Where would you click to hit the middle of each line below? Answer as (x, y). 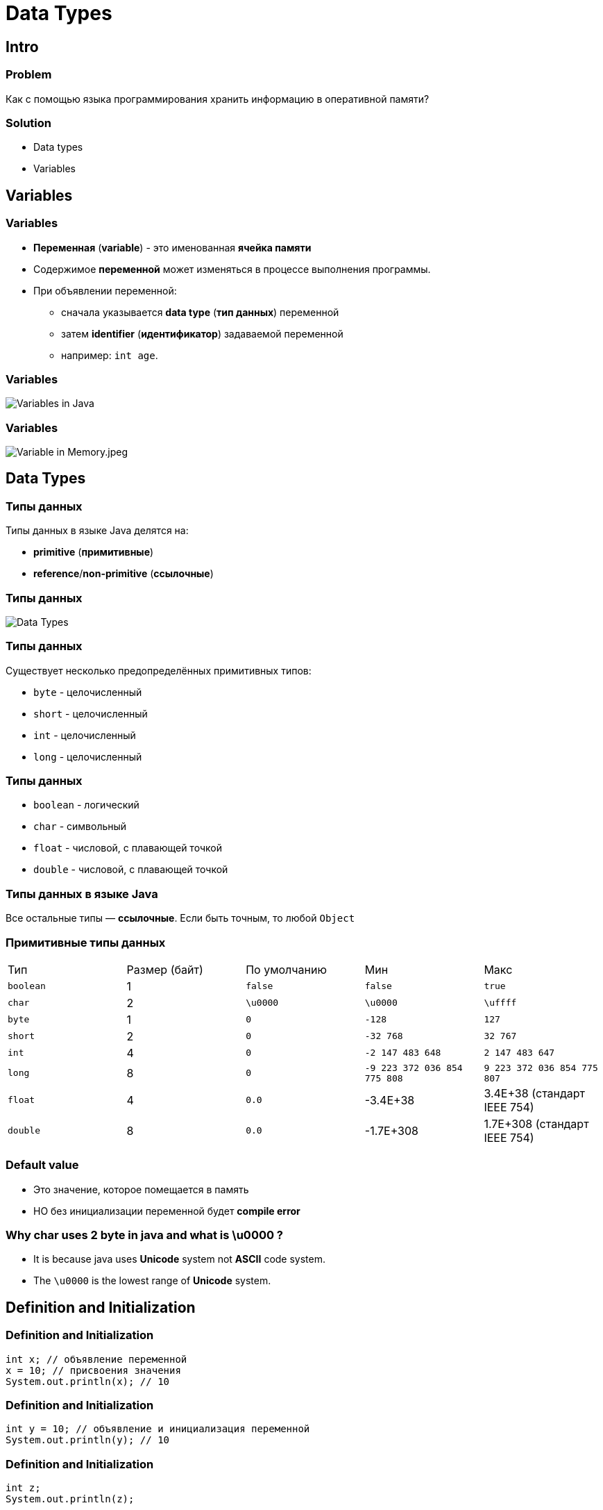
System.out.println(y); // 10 (88, 1440)
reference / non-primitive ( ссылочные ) (124, 574)
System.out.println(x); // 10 (88, 1381)
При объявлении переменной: (105, 290)
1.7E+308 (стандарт (536, 1123)
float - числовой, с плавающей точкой (128, 848)
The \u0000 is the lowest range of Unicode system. (152, 1281)
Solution (29, 123)
